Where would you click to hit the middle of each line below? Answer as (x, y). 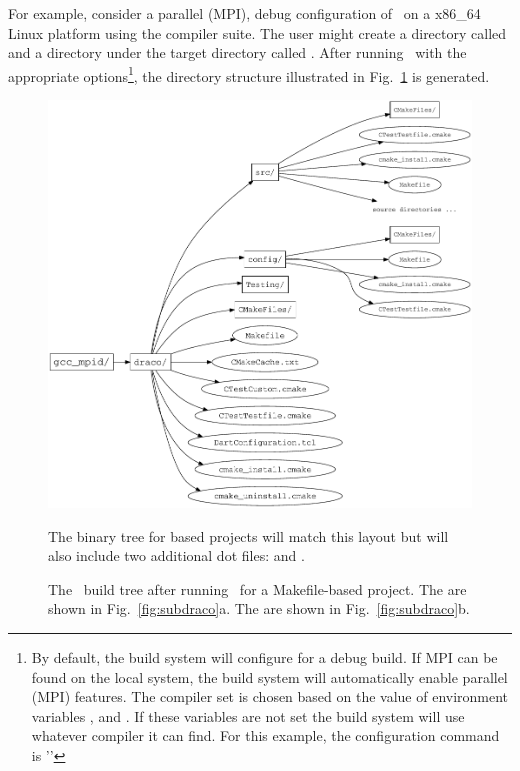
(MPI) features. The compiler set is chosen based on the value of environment (270, 696)
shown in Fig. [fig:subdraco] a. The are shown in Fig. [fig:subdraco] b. (259, 608)
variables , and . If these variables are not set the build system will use (248, 715)
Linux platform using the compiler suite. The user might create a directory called (257, 32)
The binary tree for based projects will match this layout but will (248, 535)
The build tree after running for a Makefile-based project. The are (257, 588)
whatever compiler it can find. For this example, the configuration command (265, 735)
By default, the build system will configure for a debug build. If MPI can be (264, 656)
